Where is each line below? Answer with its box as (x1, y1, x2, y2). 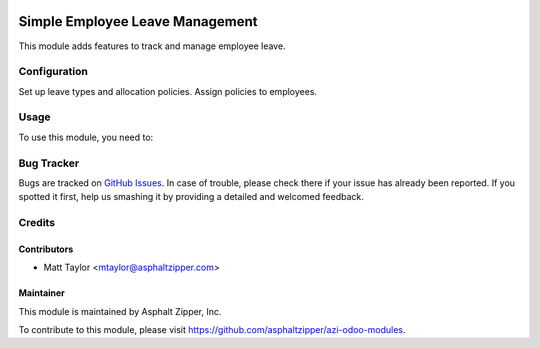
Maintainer (18, 287, 65, 299)
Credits (18, 216, 55, 230)
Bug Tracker (18, 156, 80, 170)
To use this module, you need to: (18, 131, 154, 143)
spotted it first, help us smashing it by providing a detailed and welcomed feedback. (18, 191, 364, 203)
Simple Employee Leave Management (18, 13, 258, 30)
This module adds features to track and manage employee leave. (18, 40, 286, 52)
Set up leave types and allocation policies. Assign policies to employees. (18, 85, 318, 97)
